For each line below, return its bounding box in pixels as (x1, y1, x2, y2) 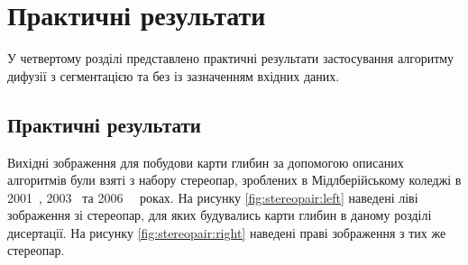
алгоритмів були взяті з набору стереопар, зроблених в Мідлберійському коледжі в (7, 170, 462, 189)
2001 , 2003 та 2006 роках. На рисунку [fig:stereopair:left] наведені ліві (7, 187, 418, 206)
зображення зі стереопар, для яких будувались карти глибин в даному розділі (7, 206, 432, 224)
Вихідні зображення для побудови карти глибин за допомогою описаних (7, 152, 404, 171)
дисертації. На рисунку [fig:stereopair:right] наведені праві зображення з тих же (7, 223, 446, 242)
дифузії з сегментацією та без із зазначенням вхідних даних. (7, 66, 340, 85)
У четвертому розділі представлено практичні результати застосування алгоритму (7, 49, 454, 68)
